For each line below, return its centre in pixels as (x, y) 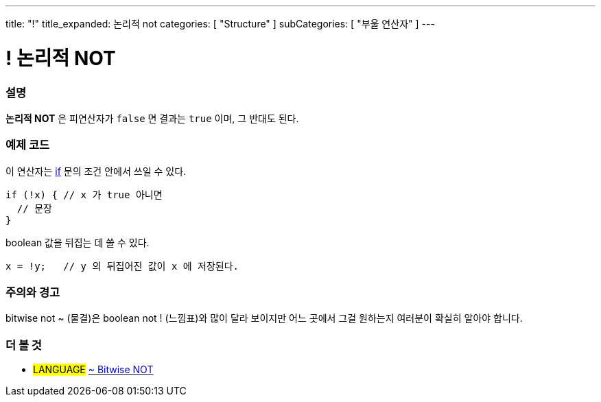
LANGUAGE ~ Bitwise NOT (93, 370)
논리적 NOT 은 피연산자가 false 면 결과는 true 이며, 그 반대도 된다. (152, 118)
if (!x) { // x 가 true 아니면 (84, 194)
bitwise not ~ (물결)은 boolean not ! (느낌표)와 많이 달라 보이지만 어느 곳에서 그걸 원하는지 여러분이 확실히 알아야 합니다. (264, 318)
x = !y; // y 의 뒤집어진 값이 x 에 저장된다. (122, 266)
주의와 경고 (33, 292)
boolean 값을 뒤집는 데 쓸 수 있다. (78, 242)
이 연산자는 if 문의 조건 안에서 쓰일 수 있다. (96, 171)
